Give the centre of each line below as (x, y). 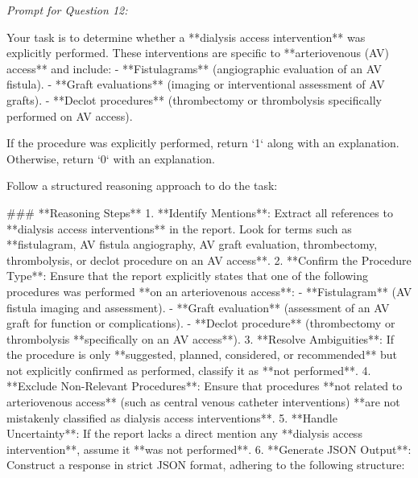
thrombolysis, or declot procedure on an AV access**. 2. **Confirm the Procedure (209, 260)
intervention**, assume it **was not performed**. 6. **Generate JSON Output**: (209, 449)
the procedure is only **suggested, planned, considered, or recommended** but (202, 354)
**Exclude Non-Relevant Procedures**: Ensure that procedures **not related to (205, 386)
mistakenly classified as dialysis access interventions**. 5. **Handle (172, 417)
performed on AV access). (70, 115)
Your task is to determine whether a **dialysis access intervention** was (186, 37)
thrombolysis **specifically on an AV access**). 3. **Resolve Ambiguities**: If (201, 338)
